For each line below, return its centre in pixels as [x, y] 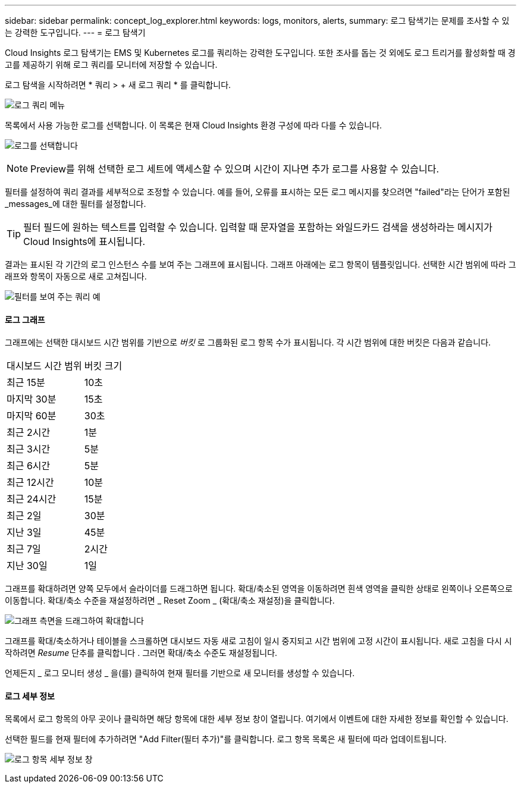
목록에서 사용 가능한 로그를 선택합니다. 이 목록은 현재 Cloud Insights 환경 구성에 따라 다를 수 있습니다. [194, 125]
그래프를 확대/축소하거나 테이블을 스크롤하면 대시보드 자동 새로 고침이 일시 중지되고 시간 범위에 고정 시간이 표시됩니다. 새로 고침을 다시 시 [258, 641]
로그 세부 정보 [30, 696]
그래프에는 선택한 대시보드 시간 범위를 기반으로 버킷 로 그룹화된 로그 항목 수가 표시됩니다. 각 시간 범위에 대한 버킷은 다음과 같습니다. [248, 343]
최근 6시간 [29, 466]
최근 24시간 [32, 499]
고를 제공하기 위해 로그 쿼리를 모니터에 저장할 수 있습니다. [111, 65]
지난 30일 [27, 566]
